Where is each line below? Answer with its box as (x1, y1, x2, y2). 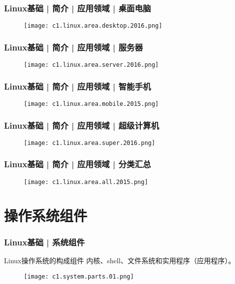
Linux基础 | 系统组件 (4, 236, 85, 248)
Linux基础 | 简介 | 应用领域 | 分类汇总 (4, 158, 151, 170)
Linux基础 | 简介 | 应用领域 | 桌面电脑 (4, 1, 151, 14)
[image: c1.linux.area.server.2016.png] (24, 61, 159, 69)
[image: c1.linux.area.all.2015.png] (24, 178, 148, 186)
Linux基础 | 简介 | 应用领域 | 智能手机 (4, 80, 151, 92)
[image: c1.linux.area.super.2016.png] (24, 139, 155, 146)
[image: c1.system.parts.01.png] (24, 273, 134, 280)
